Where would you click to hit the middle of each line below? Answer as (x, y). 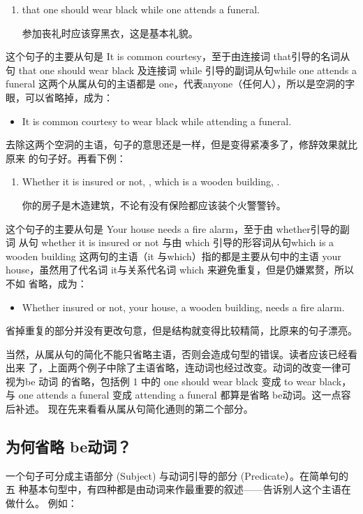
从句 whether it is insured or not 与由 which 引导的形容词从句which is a (176, 242)
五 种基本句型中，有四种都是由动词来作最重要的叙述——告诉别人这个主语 (173, 489)
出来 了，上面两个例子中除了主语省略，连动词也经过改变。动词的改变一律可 (178, 367)
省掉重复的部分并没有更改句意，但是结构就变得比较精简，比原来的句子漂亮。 (181, 330)
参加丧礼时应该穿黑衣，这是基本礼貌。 (110, 33)
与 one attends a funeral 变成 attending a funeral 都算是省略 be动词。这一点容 (178, 395)
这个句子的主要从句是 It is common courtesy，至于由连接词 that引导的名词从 (178, 56)
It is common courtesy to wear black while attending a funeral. (157, 121)
